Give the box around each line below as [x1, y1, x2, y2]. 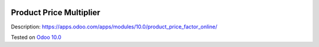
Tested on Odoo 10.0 [11, 34, 61, 41]
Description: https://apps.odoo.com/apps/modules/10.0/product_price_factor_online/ [11, 23, 218, 30]
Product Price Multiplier [11, 8, 100, 17]
